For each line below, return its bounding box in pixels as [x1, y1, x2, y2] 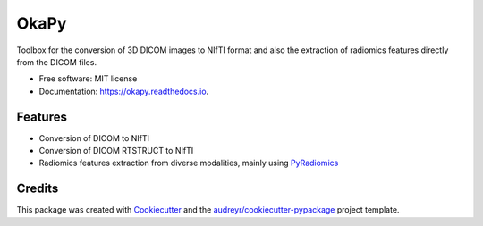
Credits [16, 181, 59, 197]
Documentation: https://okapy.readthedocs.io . [38, 86, 209, 96]
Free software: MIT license [38, 73, 138, 84]
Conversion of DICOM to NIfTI [38, 132, 150, 143]
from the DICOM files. [16, 56, 97, 67]
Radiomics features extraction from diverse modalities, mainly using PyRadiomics [38, 157, 339, 169]
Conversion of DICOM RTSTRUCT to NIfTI [38, 146, 194, 156]
